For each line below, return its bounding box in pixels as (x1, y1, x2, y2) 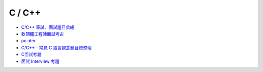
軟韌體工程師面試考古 (21, 31, 64, 36)
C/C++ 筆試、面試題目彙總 (21, 24, 75, 30)
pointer (21, 38, 36, 44)
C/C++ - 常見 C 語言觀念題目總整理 (21, 44, 92, 51)
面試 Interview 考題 (21, 58, 59, 64)
